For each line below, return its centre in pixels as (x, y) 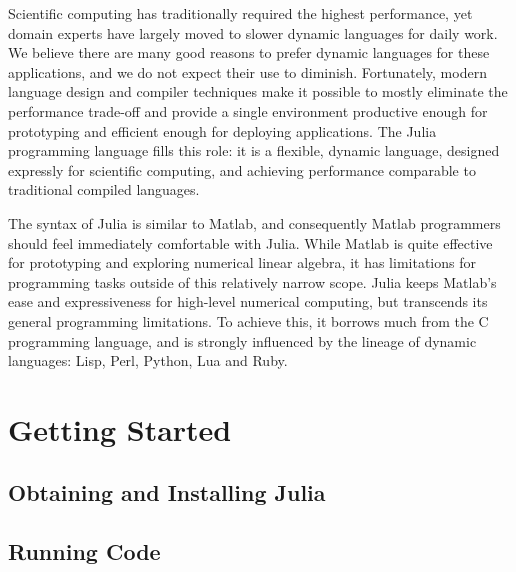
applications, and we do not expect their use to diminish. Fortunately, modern (247, 71)
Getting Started (120, 428)
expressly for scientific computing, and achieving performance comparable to (242, 169)
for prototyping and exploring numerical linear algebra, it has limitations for (242, 262)
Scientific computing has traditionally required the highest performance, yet (240, 13)
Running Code (84, 551)
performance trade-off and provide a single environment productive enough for (248, 110)
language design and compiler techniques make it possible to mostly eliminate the (258, 91)
